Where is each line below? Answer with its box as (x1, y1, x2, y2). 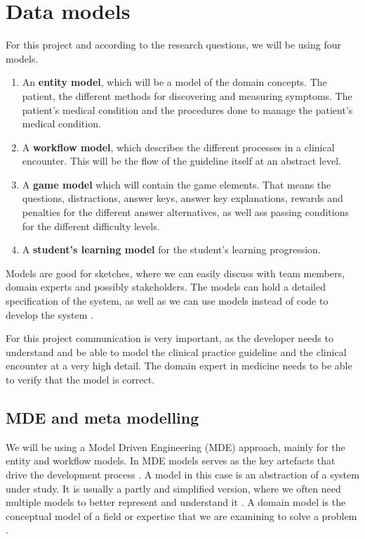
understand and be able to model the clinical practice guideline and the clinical (6, 344, 347, 359)
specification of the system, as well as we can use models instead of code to (6, 293, 328, 308)
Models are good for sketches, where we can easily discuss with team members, (6, 265, 345, 280)
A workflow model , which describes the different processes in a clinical (22, 139, 335, 154)
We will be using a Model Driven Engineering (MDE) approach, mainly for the (6, 439, 345, 454)
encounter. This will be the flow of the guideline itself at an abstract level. (22, 153, 341, 168)
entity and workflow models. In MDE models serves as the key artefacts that (6, 453, 336, 468)
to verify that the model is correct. (6, 372, 155, 386)
